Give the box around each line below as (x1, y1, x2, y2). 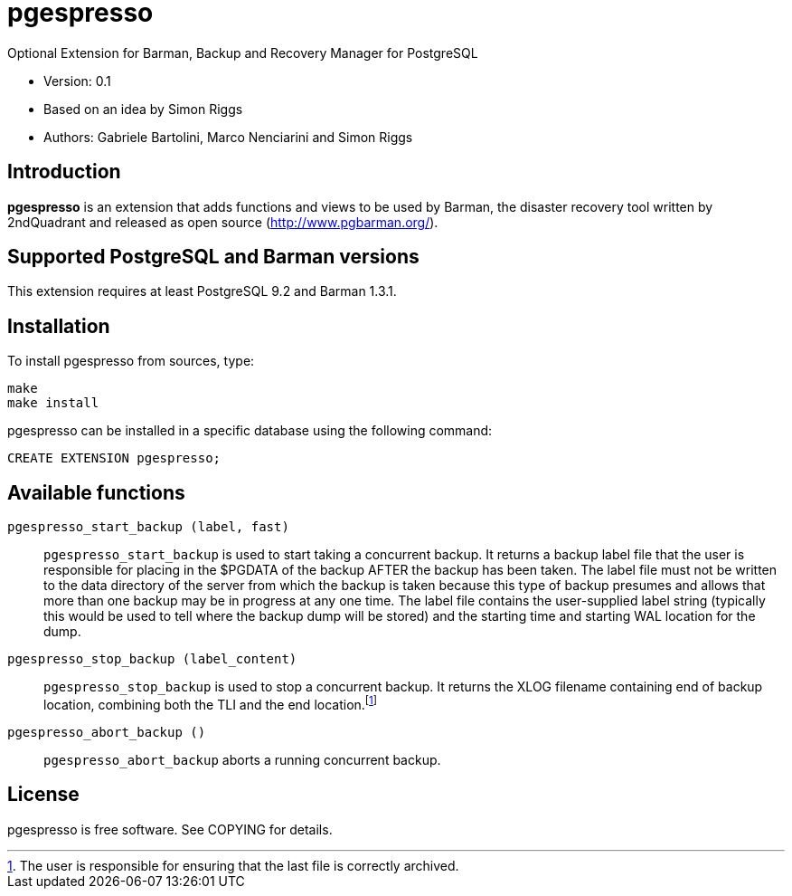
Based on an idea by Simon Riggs (43, 100, 243, 117)
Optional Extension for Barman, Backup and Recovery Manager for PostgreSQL (7, 44, 478, 61)
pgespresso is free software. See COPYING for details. (7, 821, 333, 837)
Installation (7, 314, 110, 338)
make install (7, 396, 99, 411)
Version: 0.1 (43, 72, 111, 89)
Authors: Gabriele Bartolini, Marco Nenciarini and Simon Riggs (43, 129, 413, 145)
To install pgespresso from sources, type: (7, 353, 255, 369)
